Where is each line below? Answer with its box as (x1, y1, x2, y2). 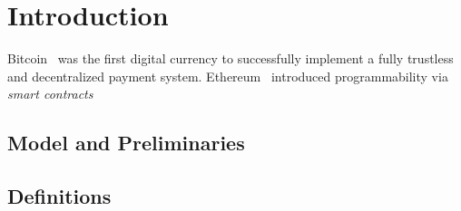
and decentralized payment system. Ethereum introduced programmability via (7, 66, 448, 85)
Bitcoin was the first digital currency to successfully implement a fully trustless (7, 49, 454, 68)
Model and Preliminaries (7, 129, 245, 157)
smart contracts (7, 84, 93, 103)
